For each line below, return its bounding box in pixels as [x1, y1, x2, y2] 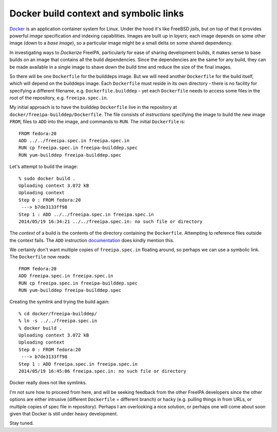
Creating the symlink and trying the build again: [9, 298, 110, 305]
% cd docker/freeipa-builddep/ [18, 311, 97, 316]
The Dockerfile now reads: [9, 254, 71, 260]
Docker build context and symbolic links [9, 8, 184, 19]
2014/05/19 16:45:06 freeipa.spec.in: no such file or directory [18, 368, 187, 374]
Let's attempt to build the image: [9, 163, 78, 170]
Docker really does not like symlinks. [9, 380, 87, 386]
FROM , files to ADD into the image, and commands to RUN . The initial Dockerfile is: [9, 119, 186, 125]
